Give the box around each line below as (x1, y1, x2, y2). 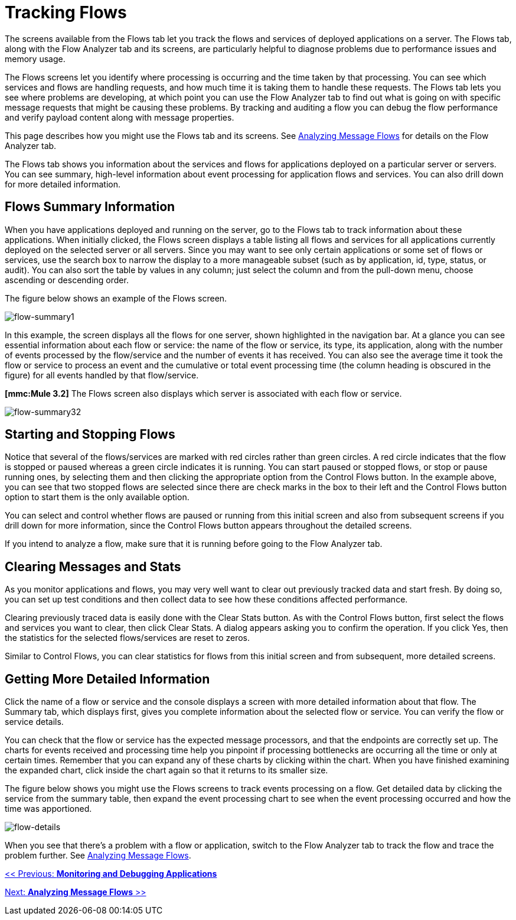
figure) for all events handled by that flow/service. (5, 370, 199, 380)
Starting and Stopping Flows (5, 427, 175, 442)
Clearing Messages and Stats (5, 559, 181, 574)
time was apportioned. (5, 804, 92, 814)
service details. (5, 717, 64, 727)
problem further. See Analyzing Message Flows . (5, 850, 191, 861)
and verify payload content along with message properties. (5, 112, 234, 122)
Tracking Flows (5, 2, 127, 22)
